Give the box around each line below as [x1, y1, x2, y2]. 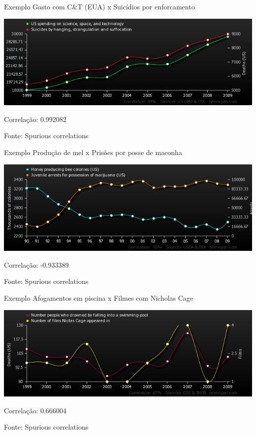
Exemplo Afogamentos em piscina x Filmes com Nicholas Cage [4, 293, 193, 303]
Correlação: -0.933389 [4, 259, 69, 270]
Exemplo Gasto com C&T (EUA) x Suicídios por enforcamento [4, 1, 195, 11]
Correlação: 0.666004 [4, 405, 66, 415]
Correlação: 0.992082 [4, 114, 66, 124]
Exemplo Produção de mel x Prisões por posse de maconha [4, 147, 182, 157]
